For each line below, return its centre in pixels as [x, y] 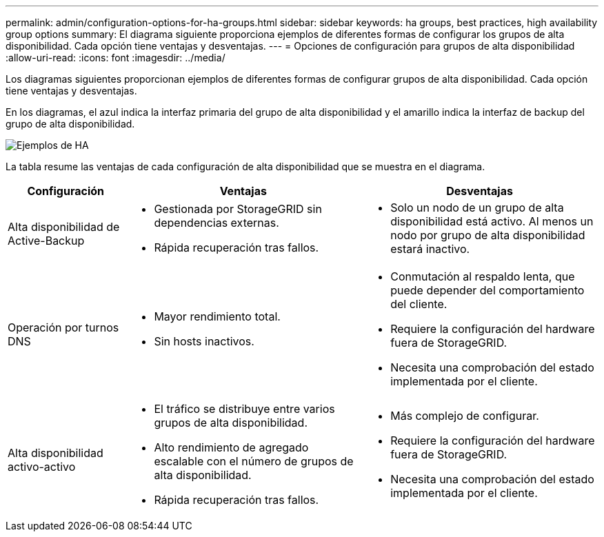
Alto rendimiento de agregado [231, 447]
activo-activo [42, 467]
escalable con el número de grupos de [254, 461]
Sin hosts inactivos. [204, 341]
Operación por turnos [63, 327]
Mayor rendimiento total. [217, 316]
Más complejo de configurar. [465, 416]
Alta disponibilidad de [64, 227]
